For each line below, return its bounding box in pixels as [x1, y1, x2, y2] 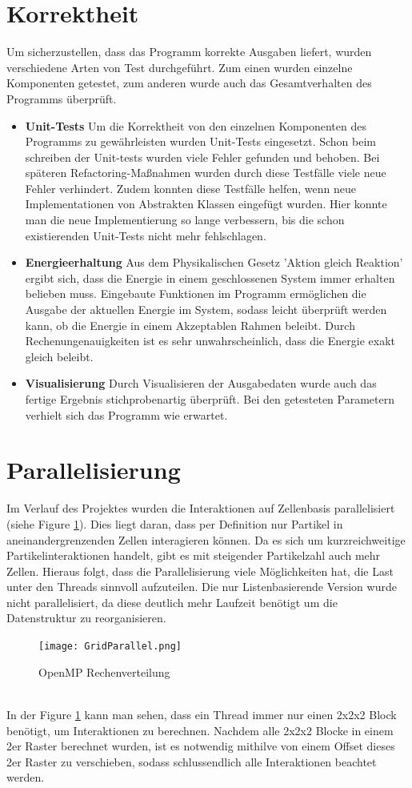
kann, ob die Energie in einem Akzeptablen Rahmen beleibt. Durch [25, 316, 355, 333]
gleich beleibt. [25, 348, 94, 364]
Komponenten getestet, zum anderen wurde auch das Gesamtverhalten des [6, 74, 372, 91]
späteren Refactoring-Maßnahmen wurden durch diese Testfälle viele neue [25, 164, 386, 181]
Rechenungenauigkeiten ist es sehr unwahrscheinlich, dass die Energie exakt [25, 332, 395, 349]
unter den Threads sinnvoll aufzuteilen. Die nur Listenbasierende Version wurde [6, 578, 397, 595]
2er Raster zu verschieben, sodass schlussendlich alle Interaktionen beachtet [6, 753, 377, 770]
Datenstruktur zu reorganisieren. [6, 609, 166, 626]
